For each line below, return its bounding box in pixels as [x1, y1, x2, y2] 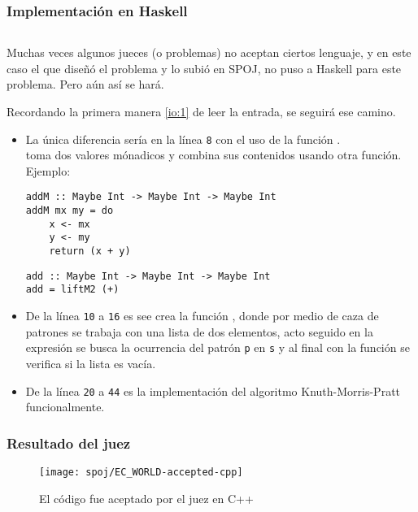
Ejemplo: [25, 162, 71, 179]
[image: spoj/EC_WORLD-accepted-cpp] [39, 466, 243, 478]
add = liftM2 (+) [25, 284, 120, 296]
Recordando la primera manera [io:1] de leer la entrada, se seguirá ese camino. [7, 103, 396, 119]
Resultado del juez [7, 432, 131, 453]
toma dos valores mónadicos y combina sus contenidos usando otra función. [25, 146, 402, 163]
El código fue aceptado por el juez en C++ [39, 489, 254, 506]
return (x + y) [49, 245, 131, 258]
